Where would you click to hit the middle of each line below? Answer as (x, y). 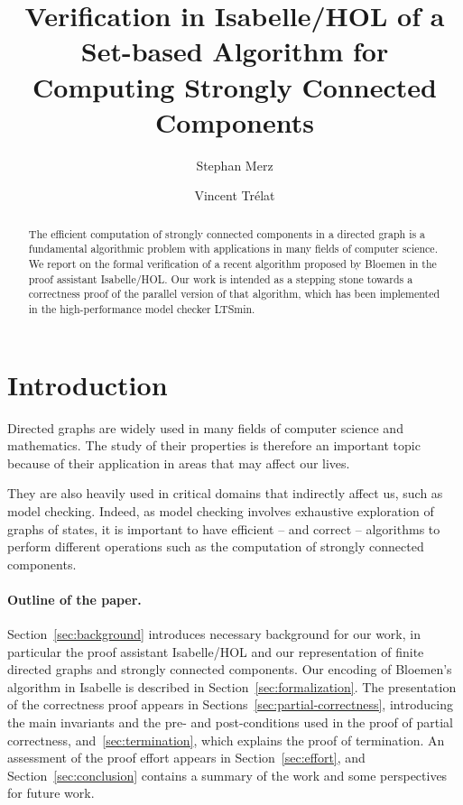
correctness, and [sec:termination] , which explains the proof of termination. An (226, 740)
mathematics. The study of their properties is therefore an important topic (214, 445)
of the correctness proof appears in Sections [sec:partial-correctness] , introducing (230, 704)
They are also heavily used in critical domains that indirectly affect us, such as (225, 493)
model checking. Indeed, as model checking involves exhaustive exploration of (221, 510)
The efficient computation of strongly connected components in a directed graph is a (227, 233)
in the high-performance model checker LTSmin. (142, 308)
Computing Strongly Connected (235, 86)
